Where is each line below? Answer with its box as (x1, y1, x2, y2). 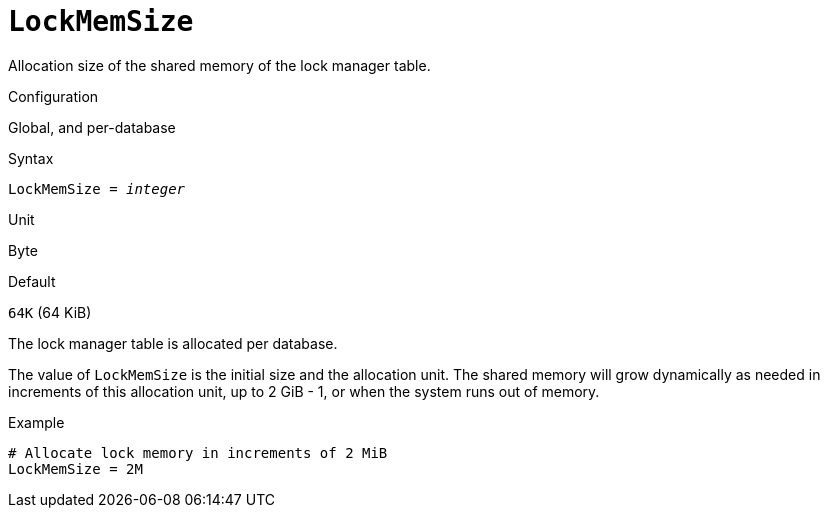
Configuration (8, 87, 99, 105)
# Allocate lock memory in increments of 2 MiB (8, 444, 388, 461)
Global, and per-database (8, 118, 176, 136)
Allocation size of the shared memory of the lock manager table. (8, 56, 431, 74)
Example (8, 413, 65, 431)
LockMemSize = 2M (8, 460, 143, 477)
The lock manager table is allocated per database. (8, 334, 338, 352)
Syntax (8, 149, 54, 167)
